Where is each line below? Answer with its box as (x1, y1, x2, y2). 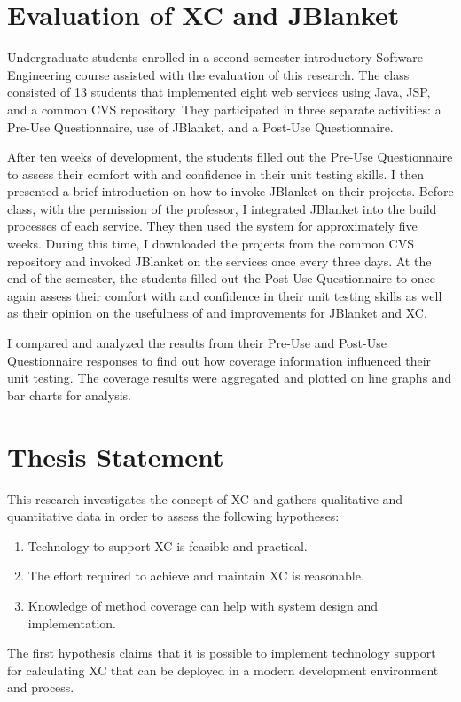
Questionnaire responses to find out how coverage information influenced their (7, 351, 432, 369)
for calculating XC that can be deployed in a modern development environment (7, 660, 439, 679)
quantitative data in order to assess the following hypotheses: (7, 507, 340, 525)
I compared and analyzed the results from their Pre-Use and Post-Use (7, 334, 387, 352)
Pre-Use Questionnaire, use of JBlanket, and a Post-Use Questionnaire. (7, 117, 394, 136)
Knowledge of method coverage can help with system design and (27, 596, 378, 614)
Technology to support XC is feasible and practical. (27, 536, 308, 555)
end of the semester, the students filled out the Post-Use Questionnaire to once (7, 269, 435, 288)
